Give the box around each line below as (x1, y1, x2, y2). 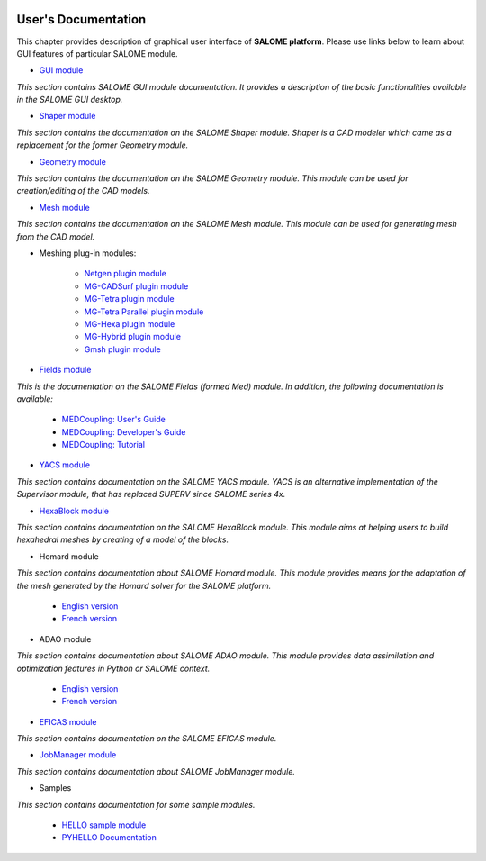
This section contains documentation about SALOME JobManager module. (16, 766, 296, 776)
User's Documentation (16, 12, 147, 27)
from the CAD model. (16, 231, 95, 242)
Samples (39, 783, 72, 793)
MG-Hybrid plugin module (84, 331, 182, 342)
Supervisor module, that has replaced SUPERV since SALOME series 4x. (16, 489, 286, 500)
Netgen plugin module (84, 268, 166, 279)
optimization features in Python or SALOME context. (16, 663, 211, 674)
